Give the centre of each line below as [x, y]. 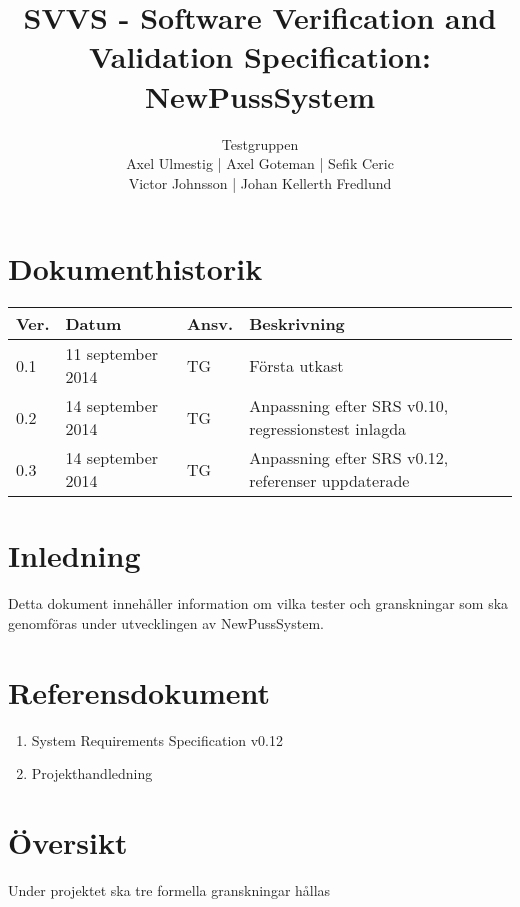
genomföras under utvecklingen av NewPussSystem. [166, 622]
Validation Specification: [260, 56]
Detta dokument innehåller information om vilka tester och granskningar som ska [258, 603]
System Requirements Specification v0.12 [157, 739]
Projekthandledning [92, 773]
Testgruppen [260, 143]
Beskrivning [297, 324]
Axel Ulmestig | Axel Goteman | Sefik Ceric [260, 163]
